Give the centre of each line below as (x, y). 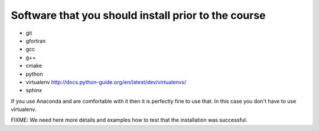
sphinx (34, 90)
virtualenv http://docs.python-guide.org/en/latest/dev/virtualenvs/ (106, 82)
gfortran (36, 41)
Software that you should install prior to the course (138, 15)
